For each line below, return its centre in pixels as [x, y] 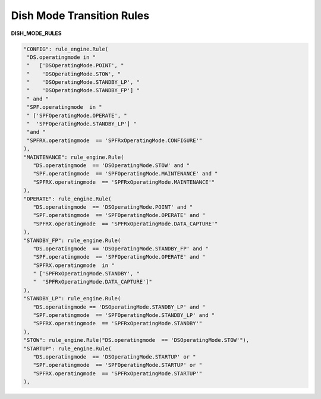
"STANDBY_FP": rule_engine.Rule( [72, 240]
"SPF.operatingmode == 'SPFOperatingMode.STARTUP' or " [118, 365]
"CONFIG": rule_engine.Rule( [66, 49]
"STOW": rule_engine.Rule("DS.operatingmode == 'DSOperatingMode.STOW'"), [136, 340]
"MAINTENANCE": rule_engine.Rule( [74, 157]
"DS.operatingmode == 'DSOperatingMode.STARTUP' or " [114, 356]
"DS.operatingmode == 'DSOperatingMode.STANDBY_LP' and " [119, 307]
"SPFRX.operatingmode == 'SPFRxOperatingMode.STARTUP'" [118, 373]
